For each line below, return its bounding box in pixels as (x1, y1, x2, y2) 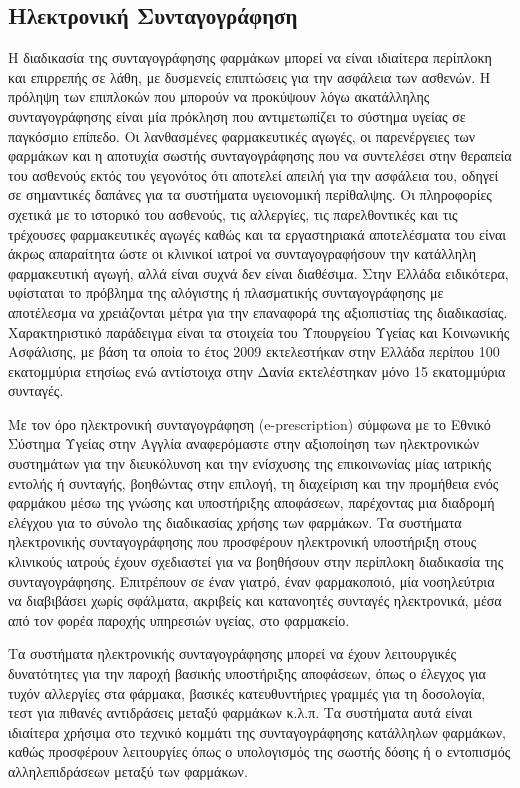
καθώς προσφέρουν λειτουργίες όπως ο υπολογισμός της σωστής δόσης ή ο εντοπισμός (8, 741, 511, 762)
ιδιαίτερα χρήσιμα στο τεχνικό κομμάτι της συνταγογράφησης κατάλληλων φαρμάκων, (8, 721, 506, 742)
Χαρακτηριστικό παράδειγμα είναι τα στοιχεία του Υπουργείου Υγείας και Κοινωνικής (8, 321, 510, 342)
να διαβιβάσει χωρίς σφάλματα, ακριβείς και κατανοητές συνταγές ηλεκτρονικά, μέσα (8, 590, 502, 611)
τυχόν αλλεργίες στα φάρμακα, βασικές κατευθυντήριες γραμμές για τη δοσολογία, (8, 682, 486, 703)
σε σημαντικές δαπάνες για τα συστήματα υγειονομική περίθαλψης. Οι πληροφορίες (8, 184, 492, 205)
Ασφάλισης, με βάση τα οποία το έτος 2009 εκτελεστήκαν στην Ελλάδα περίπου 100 (8, 341, 500, 362)
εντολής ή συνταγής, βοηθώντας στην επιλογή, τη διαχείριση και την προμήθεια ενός (8, 472, 499, 493)
